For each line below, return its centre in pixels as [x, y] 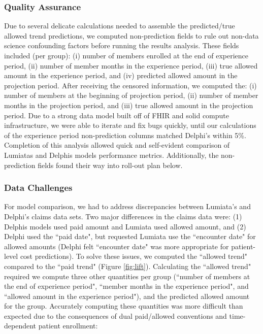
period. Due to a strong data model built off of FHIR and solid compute [117, 115]
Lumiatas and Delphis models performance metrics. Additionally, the [111, 155]
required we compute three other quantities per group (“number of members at [127, 276]
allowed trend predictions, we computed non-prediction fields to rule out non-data [131, 35]
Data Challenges [38, 188]
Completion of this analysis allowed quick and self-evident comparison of [117, 145]
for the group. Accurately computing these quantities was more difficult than [124, 306]
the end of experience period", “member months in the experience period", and [126, 286]
